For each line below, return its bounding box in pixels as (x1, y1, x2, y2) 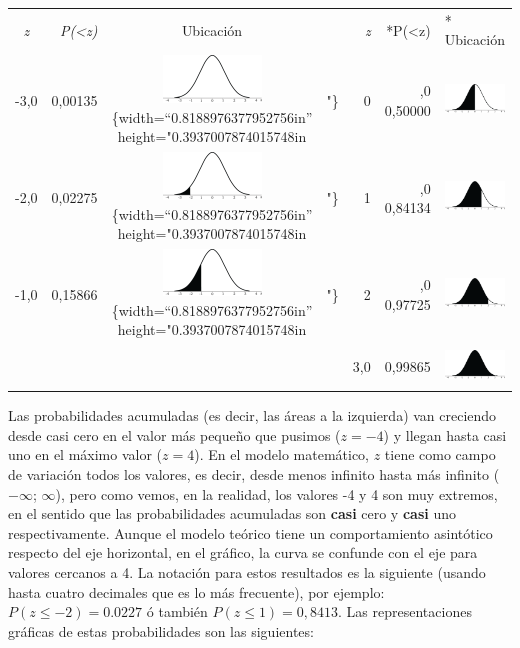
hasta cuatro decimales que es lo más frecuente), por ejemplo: (8, 581, 385, 602)
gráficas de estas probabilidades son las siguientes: (8, 620, 314, 641)
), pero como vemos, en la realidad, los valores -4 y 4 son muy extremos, (55, 483, 498, 504)
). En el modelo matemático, (194, 444, 369, 465)
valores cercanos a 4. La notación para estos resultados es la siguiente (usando (8, 561, 486, 582)
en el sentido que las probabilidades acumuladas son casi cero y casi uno (8, 503, 456, 524)
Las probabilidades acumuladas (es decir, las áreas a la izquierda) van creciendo (8, 405, 497, 426)
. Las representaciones (338, 601, 472, 622)
